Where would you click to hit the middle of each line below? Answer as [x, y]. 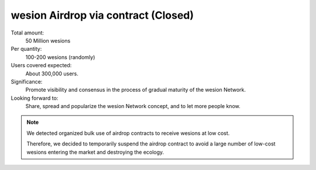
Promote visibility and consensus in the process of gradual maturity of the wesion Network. [135, 90]
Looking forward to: [35, 98]
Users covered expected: [41, 65]
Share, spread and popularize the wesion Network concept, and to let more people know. [133, 106]
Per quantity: [26, 49]
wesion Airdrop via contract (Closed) [102, 15]
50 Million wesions [48, 40]
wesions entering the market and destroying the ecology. [95, 152]
